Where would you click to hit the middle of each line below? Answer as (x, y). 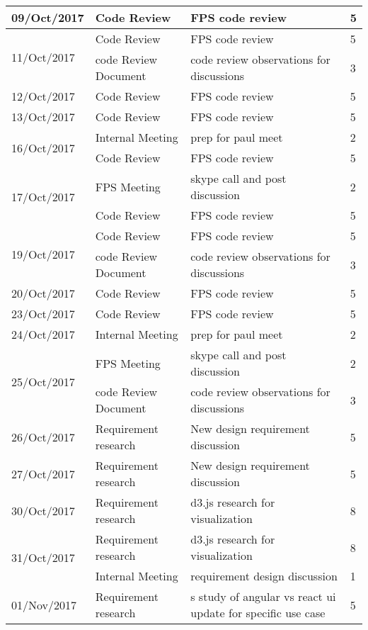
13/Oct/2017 (43, 117)
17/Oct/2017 (43, 197)
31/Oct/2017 (43, 557)
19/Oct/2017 (43, 254)
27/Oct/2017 (43, 473)
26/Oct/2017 (43, 437)
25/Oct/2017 (43, 381)
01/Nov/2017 (44, 604)
